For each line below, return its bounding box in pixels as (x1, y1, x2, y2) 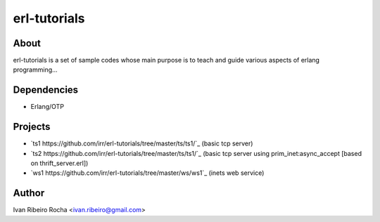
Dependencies (13, 84, 79, 96)
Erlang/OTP (30, 103, 65, 111)
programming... (13, 65, 58, 74)
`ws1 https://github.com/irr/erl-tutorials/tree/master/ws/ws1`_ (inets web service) (30, 169, 265, 177)
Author (13, 187, 45, 200)
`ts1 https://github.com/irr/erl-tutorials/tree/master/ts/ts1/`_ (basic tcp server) (30, 139, 253, 148)
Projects (13, 121, 51, 133)
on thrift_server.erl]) (30, 159, 89, 168)
